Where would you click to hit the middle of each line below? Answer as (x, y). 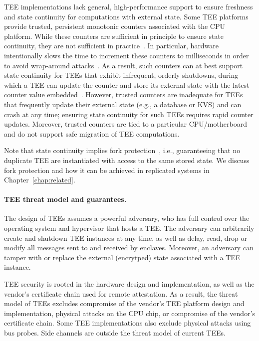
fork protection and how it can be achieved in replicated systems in (107, 170)
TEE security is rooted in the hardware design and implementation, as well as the (129, 284)
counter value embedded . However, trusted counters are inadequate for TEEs (124, 94)
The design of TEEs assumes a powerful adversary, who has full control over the (127, 218)
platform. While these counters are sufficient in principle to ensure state (114, 36)
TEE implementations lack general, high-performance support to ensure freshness (129, 6)
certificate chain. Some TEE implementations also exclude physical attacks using (128, 323)
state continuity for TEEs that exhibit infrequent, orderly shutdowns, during (121, 75)
